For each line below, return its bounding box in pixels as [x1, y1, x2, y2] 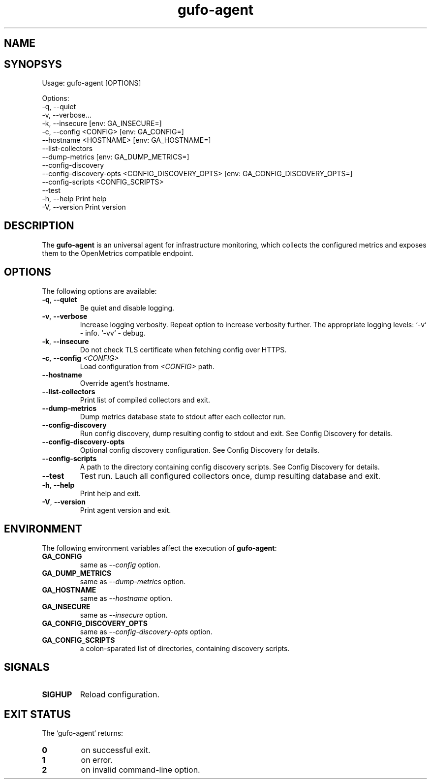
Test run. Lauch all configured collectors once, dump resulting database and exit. [80, 470, 381, 481]
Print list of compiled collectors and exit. [80, 395, 211, 404]
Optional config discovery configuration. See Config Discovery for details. [80, 445, 320, 454]
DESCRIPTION [4, 219, 74, 232]
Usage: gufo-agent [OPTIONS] [42, 79, 141, 88]
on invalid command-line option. [81, 765, 200, 775]
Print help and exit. [80, 489, 141, 498]
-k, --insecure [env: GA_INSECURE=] [42, 119, 162, 128]
